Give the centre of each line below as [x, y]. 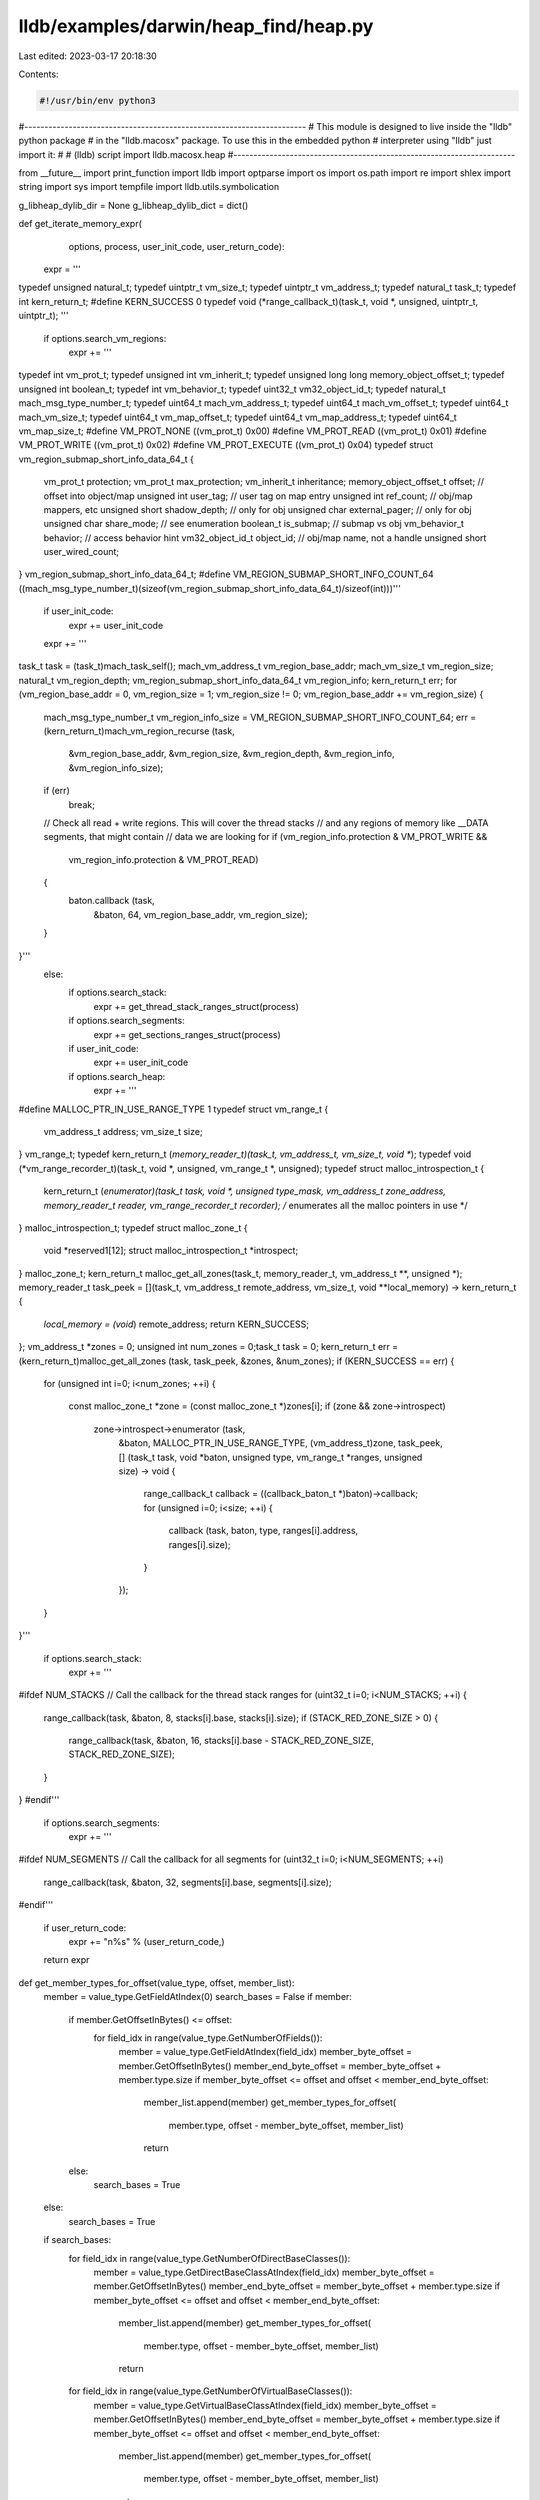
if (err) [56, 791]
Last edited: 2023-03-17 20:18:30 [87, 56]
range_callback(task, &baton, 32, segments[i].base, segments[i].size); [187, 1882]
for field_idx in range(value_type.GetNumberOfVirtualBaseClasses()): [210, 2391]
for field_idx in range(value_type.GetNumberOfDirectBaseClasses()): [209, 2258]
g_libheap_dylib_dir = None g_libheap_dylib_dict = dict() [133, 205]
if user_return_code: [85, 1927]
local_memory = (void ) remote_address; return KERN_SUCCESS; [176, 1324]
